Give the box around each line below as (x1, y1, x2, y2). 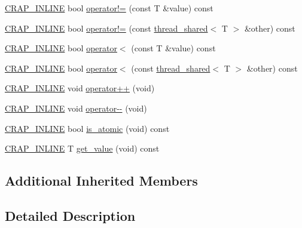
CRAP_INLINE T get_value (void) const (5, 142, 160, 155)
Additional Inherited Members (5, 171, 198, 190)
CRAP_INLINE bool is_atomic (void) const (5, 122, 170, 134)
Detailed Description (5, 206, 136, 224)
